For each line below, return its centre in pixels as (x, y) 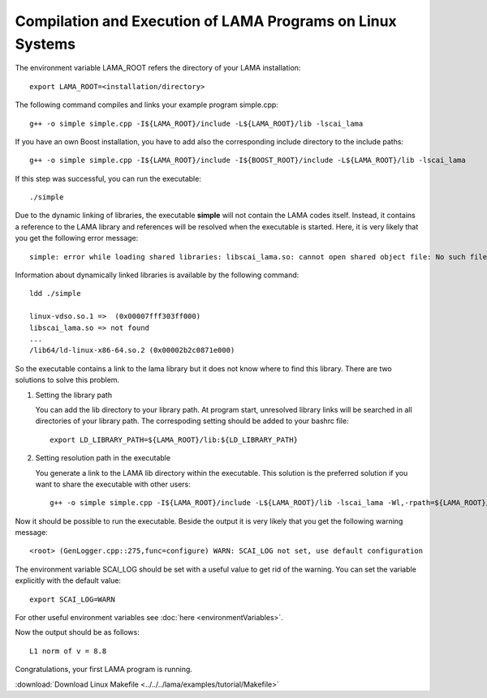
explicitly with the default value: (68, 580)
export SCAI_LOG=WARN (72, 599)
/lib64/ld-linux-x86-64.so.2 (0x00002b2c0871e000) (132, 350)
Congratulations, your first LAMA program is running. (103, 670)
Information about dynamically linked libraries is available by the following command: (157, 275)
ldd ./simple (55, 293)
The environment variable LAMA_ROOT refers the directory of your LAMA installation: (158, 68)
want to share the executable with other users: (113, 484)
